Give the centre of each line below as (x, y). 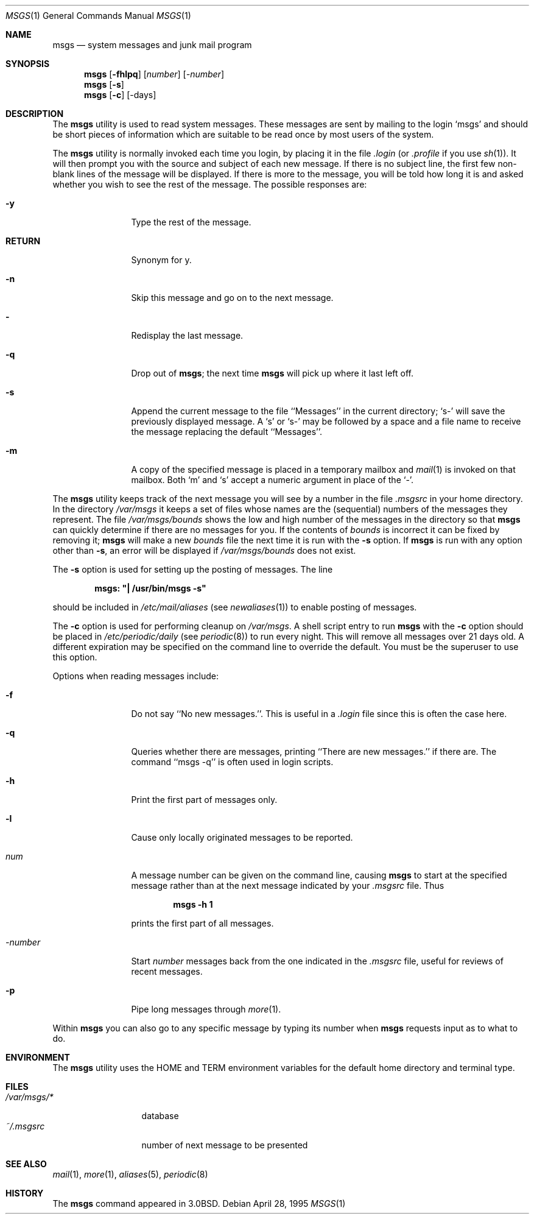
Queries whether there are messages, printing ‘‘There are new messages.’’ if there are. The (314, 751)
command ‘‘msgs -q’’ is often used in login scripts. (232, 762)
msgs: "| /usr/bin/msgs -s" (150, 588)
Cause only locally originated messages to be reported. (242, 837)
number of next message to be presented (225, 1145)
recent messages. (167, 971)
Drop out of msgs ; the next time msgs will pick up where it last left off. (272, 373)
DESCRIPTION (35, 114)
